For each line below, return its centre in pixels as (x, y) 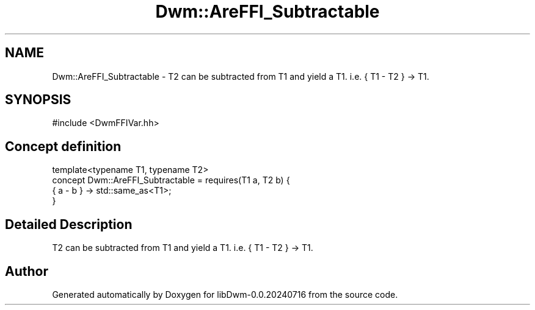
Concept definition (63, 146)
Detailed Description (69, 224)
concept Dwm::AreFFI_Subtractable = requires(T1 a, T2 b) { (171, 180)
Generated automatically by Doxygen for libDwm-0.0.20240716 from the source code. (225, 294)
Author (27, 271)
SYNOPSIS (38, 100)
